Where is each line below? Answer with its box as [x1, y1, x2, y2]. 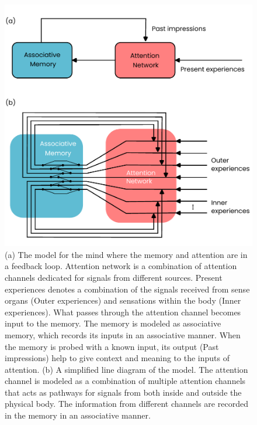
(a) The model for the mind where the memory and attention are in [5, 248, 248, 260]
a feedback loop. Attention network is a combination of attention [5, 260, 237, 272]
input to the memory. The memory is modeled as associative [5, 317, 221, 329]
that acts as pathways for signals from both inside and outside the [5, 386, 242, 398]
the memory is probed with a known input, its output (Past [5, 340, 219, 352]
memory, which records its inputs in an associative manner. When [5, 328, 241, 341]
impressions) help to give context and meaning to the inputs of [5, 352, 230, 364]
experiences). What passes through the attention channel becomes [5, 305, 241, 318]
